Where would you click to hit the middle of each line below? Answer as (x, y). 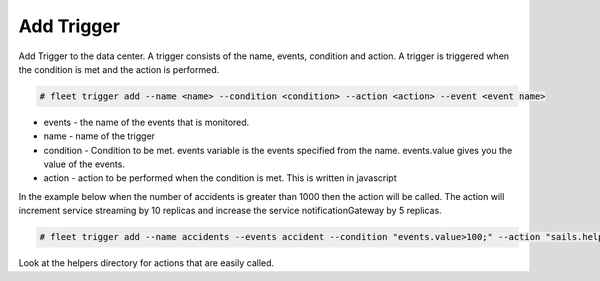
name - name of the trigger (99, 136)
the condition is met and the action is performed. (119, 69)
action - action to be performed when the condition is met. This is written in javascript (220, 178)
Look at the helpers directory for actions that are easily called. (146, 263)
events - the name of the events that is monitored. (146, 122)
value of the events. (84, 164)
